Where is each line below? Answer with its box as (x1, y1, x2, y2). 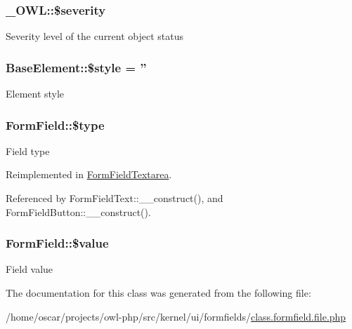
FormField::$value (6, 234, 109, 252)
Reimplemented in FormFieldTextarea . (6, 167, 172, 182)
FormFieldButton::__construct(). (6, 204, 151, 219)
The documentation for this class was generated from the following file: (6, 286, 311, 300)
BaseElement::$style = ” (6, 58, 147, 76)
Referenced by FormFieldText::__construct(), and (6, 191, 223, 206)
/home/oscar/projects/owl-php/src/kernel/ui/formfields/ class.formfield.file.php (6, 309, 346, 323)
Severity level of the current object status (6, 29, 184, 43)
